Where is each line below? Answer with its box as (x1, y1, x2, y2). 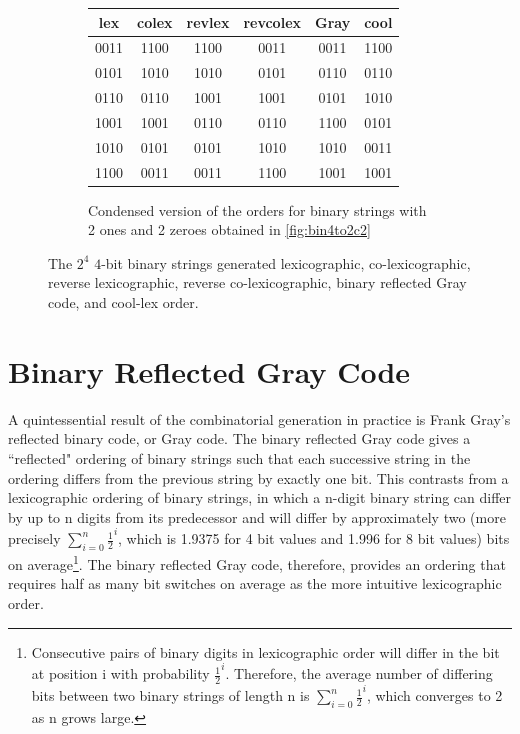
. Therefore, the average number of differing (225, 663, 493, 684)
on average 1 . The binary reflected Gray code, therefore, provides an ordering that (8, 551, 506, 574)
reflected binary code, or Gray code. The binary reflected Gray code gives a (8, 428, 471, 449)
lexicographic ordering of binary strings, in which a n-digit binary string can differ (8, 487, 512, 508)
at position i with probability (31, 663, 210, 684)
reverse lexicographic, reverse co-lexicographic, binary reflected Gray (48, 272, 467, 293)
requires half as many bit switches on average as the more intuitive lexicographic (8, 573, 502, 594)
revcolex (243, 11, 302, 32)
